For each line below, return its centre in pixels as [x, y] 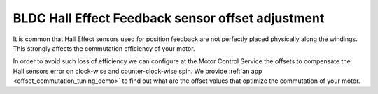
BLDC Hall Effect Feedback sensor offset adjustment [169, 18]
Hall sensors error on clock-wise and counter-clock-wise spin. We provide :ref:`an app [138, 71]
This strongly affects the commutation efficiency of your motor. [104, 48]
